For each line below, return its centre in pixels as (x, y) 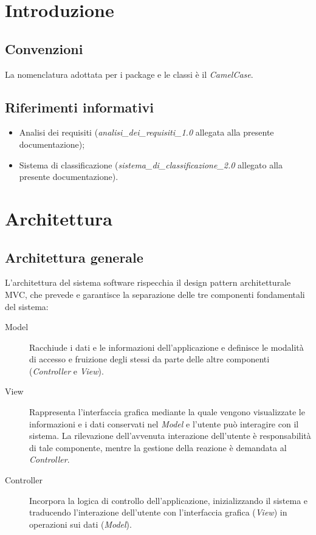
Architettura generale (74, 257)
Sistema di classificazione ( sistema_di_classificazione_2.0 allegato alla (151, 164)
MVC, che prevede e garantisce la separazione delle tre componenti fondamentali (155, 294)
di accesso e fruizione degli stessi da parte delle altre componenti (149, 359)
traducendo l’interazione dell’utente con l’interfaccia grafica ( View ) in (158, 512)
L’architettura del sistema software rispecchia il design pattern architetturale (148, 282)
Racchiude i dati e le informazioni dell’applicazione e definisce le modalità (167, 347)
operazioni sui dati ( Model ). (81, 524)
